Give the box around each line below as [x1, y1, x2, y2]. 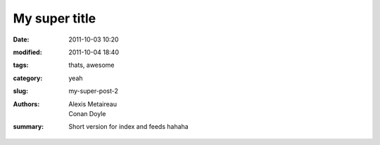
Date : [13, 35, 30, 44]
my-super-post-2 [68, 87, 119, 95]
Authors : [13, 99, 40, 108]
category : [13, 74, 43, 82]
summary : [13, 122, 44, 131]
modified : [13, 48, 42, 56]
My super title [13, 11, 96, 26]
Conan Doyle [68, 109, 106, 118]
